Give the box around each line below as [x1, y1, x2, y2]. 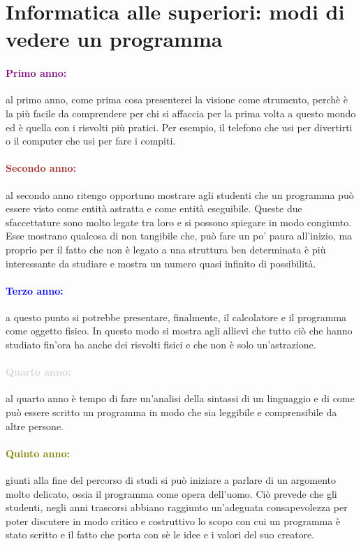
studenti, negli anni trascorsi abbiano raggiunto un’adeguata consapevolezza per [6, 500, 348, 515]
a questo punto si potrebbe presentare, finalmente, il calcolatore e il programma [6, 309, 347, 324]
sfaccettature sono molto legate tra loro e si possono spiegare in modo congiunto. [6, 214, 352, 229]
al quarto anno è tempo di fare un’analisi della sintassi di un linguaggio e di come [6, 391, 355, 406]
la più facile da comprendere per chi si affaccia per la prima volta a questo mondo [6, 105, 356, 120]
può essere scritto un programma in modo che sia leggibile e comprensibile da [6, 405, 337, 420]
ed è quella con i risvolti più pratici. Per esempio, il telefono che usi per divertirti [6, 119, 353, 134]
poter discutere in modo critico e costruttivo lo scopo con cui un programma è [6, 513, 341, 528]
